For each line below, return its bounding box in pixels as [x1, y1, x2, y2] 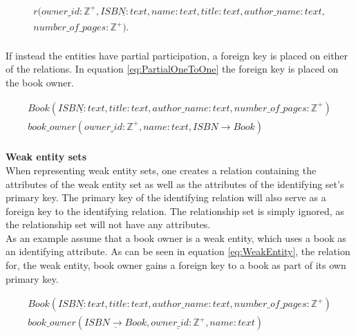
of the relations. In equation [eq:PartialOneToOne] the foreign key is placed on [6, 62, 339, 76]
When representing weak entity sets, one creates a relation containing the [6, 162, 317, 177]
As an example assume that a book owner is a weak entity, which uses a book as [6, 230, 346, 245]
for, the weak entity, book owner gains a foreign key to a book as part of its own [6, 258, 346, 272]
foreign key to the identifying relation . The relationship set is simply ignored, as [6, 203, 344, 218]
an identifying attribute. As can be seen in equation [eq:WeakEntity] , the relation [6, 244, 350, 259]
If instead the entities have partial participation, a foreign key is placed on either [6, 48, 348, 62]
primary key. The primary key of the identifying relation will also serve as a [6, 190, 326, 205]
